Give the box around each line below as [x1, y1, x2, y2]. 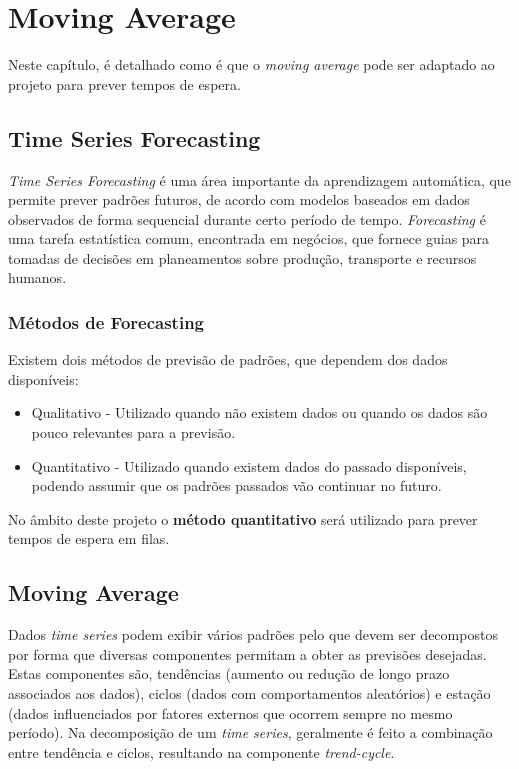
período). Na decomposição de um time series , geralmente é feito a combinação [8, 722, 493, 743]
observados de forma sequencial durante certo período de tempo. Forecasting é [8, 208, 486, 229]
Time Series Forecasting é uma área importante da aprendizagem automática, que [8, 169, 511, 190]
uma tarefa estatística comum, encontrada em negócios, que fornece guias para [8, 228, 490, 249]
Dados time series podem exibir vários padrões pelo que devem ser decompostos [8, 624, 498, 645]
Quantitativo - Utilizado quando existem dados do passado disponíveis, [31, 455, 467, 476]
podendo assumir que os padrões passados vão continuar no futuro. [31, 475, 442, 496]
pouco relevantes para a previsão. [31, 422, 236, 443]
